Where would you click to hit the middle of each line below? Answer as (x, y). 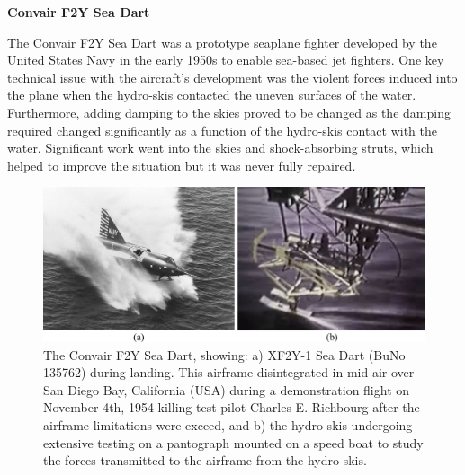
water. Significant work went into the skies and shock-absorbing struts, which (220, 148)
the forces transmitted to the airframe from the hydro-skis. (205, 460)
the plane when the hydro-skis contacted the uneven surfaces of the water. (212, 95)
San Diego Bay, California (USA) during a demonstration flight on (227, 389)
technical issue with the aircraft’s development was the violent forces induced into (232, 77)
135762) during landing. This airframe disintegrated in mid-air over (229, 372)
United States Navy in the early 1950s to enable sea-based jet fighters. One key (226, 60)
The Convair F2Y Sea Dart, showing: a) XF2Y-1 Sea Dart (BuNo (224, 354)
